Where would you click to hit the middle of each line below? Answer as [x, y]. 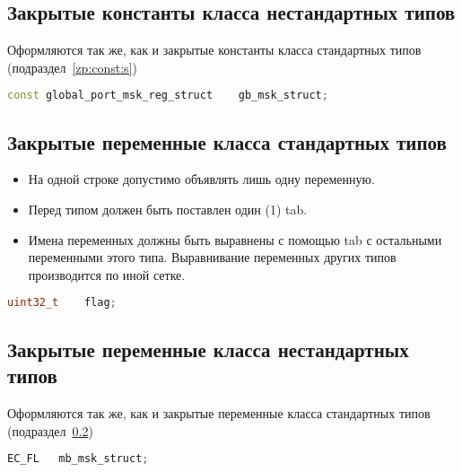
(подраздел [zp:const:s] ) [72, 67]
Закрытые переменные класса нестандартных [208, 349]
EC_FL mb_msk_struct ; [78, 459]
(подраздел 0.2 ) [50, 430]
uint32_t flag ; [62, 303]
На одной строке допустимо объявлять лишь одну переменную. [201, 179]
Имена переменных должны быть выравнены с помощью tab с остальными [235, 239]
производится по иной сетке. [107, 274]
